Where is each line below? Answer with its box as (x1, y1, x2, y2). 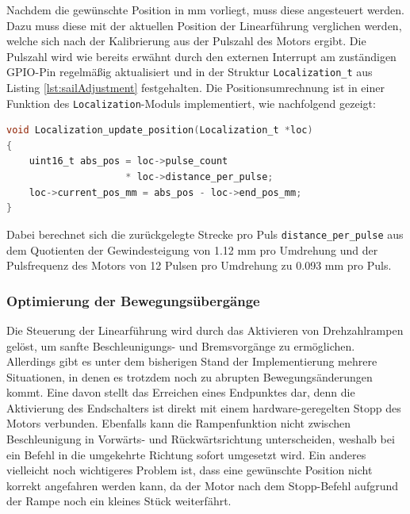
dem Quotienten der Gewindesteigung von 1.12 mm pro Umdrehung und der (6, 241, 378, 258)
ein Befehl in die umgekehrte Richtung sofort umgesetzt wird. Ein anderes (6, 446, 366, 462)
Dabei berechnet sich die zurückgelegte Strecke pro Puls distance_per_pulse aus (6, 225, 404, 242)
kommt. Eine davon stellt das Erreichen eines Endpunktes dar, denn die (6, 384, 355, 401)
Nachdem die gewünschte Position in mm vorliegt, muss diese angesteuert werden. (6, 2, 404, 17)
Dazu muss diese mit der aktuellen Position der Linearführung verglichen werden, (6, 17, 402, 33)
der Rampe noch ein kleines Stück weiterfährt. (6, 493, 232, 509)
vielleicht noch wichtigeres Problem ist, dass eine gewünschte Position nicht (6, 462, 373, 478)
